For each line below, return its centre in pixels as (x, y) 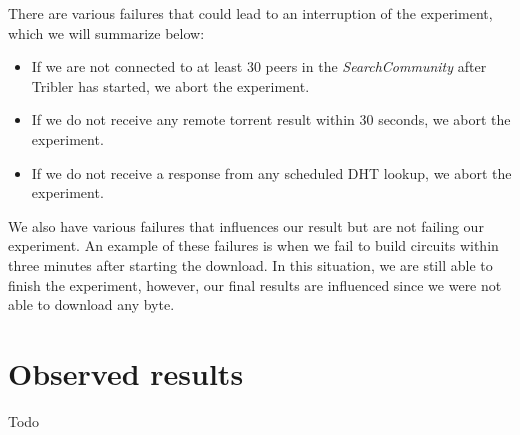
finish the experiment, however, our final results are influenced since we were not (255, 284)
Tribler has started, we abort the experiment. (170, 85)
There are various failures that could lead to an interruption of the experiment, (250, 13)
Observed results (126, 372)
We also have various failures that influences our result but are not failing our (246, 225)
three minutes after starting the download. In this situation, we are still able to (250, 264)
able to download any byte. (91, 304)
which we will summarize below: (106, 32)
